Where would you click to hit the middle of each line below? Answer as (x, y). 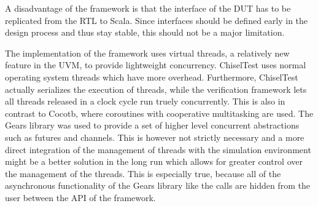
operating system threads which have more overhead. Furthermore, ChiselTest (152, 77)
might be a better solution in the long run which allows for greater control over (154, 161)
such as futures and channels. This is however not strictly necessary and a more (155, 137)
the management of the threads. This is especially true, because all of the (143, 173)
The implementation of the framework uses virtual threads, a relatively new (147, 53)
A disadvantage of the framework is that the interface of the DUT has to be (148, 8)
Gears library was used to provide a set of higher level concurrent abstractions (152, 125)
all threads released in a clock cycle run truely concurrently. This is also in (145, 101)
